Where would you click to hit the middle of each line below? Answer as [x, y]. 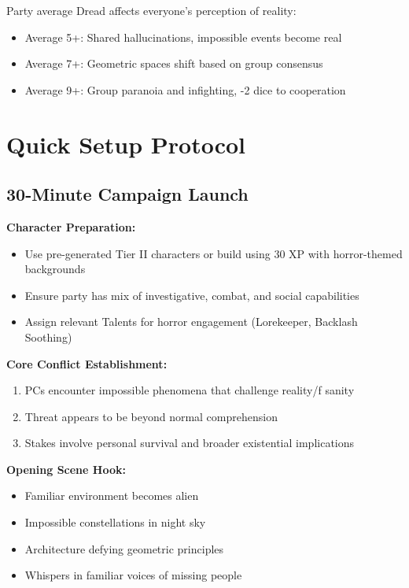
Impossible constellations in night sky [115, 522]
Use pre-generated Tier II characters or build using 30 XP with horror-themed [214, 253]
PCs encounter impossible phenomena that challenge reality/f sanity [190, 390]
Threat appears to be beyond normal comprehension [151, 416]
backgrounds [55, 269]
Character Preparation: [71, 226]
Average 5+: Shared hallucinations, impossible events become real [183, 37]
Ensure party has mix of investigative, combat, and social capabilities [192, 295]
